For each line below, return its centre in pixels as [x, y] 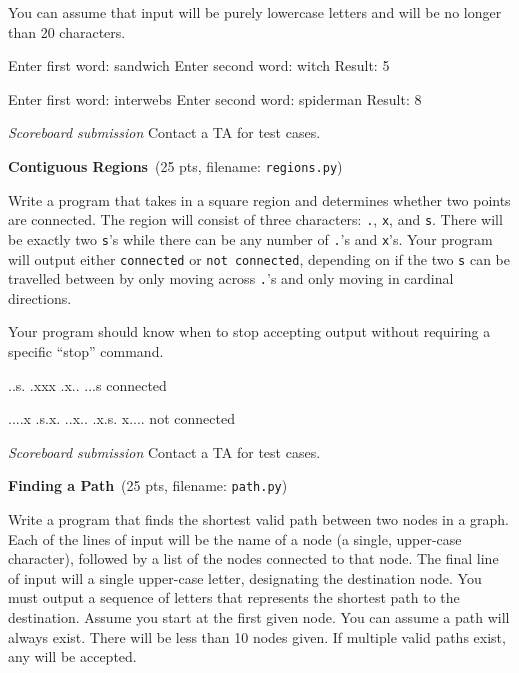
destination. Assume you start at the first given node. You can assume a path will [259, 617]
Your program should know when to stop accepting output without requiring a [249, 331]
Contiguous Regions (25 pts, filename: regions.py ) [175, 165]
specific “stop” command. [86, 351]
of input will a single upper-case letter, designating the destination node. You [245, 577]
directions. [40, 297]
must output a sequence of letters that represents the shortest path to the [234, 597]
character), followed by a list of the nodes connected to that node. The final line [253, 558]
